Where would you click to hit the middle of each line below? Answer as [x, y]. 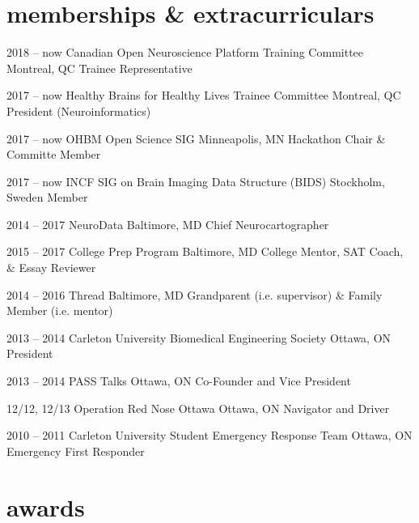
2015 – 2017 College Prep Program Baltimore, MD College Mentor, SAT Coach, [205, 251]
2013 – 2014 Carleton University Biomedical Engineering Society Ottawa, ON [199, 337]
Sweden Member [47, 197]
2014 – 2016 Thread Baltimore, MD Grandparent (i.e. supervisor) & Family [195, 294]
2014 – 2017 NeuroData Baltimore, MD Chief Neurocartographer [168, 224]
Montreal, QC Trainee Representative [99, 68]
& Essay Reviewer [51, 268]
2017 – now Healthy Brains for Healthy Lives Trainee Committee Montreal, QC [204, 95]
